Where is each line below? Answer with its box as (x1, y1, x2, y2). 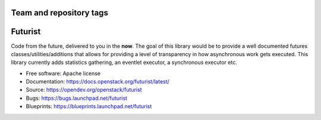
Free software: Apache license (26, 70, 101, 77)
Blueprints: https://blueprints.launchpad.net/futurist (26, 103, 152, 110)
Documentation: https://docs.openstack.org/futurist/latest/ (26, 78, 169, 85)
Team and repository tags (11, 8, 108, 18)
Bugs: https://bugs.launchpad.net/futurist (26, 95, 128, 102)
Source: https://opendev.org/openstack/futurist (26, 86, 142, 93)
